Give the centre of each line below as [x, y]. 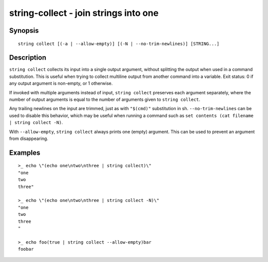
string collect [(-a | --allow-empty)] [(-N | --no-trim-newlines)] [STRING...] [119, 44]
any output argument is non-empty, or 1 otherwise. [61, 83]
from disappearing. [29, 138]
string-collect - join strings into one [84, 13]
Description [28, 58]
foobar [26, 249]
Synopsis [24, 31]
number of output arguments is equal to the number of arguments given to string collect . [105, 100]
